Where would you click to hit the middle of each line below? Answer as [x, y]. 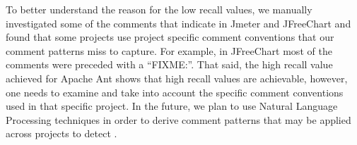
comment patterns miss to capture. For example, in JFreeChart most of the [169, 50]
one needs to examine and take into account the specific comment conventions [175, 92]
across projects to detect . [62, 133]
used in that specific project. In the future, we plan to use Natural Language [172, 106]
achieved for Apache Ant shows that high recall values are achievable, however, [177, 78]
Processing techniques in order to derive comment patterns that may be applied [178, 119]
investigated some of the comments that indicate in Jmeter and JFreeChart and [178, 23]
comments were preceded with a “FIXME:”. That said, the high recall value [169, 64]
